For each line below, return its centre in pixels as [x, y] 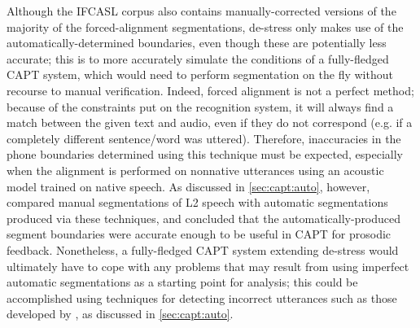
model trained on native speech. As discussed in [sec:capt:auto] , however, [188, 186]
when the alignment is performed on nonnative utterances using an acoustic [195, 170]
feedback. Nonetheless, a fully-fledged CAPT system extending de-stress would [203, 249]
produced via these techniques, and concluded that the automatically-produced [204, 218]
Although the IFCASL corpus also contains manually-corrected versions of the [201, 11]
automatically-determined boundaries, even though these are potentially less [197, 43]
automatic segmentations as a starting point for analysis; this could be [182, 282]
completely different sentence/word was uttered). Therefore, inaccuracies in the [204, 138]
